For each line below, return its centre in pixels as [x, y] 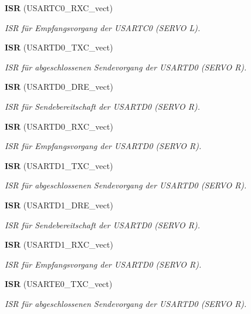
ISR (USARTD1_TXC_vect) [59, 165]
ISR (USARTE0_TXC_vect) [59, 284]
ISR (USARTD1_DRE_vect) [59, 205]
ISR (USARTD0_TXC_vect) [59, 47]
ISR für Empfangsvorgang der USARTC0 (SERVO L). [103, 27]
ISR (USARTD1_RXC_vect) [59, 244]
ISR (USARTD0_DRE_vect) [59, 87]
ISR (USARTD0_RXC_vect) [59, 126]
